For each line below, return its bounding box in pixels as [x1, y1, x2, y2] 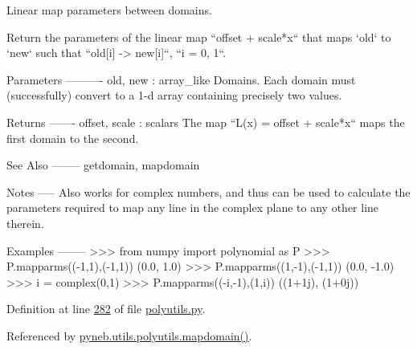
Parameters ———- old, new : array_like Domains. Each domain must [6, 71, 356, 87]
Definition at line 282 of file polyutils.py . [6, 300, 206, 317]
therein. [6, 214, 44, 231]
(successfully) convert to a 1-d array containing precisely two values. [6, 87, 342, 104]
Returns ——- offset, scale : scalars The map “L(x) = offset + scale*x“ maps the [6, 113, 405, 130]
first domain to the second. [6, 129, 139, 146]
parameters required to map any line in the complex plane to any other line [6, 199, 379, 216]
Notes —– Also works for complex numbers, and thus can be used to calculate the [6, 183, 411, 200]
